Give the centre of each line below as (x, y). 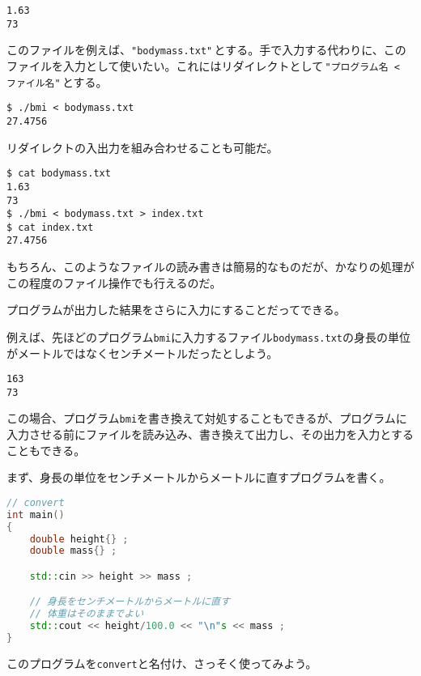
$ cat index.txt (50, 227)
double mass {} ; (73, 551)
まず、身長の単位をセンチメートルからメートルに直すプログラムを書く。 (199, 477)
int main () (36, 514)
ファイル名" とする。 (57, 81)
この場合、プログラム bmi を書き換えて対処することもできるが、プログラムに (207, 418)
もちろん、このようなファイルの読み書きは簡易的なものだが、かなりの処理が (210, 267)
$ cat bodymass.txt (59, 174)
